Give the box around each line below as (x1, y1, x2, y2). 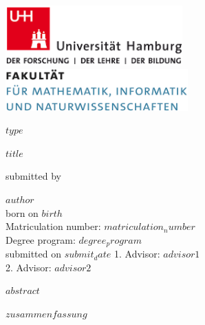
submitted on (6, 247, 61, 261)
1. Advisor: (114, 247, 160, 261)
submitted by (6, 169, 61, 183)
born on (6, 205, 39, 220)
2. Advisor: (6, 260, 52, 274)
